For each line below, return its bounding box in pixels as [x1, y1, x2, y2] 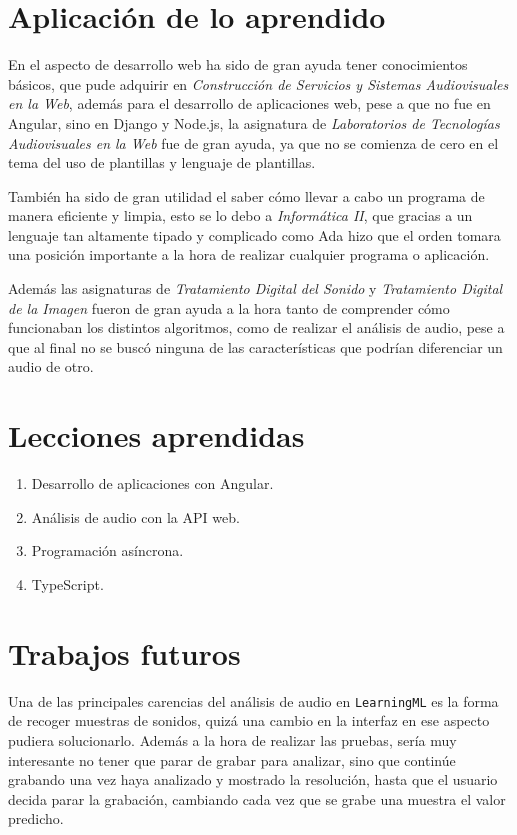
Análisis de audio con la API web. [31, 506, 240, 527]
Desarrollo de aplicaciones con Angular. [31, 473, 274, 494]
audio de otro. [8, 356, 94, 377]
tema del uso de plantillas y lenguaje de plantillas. [8, 152, 316, 173]
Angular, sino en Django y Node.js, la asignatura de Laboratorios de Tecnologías [8, 112, 500, 133]
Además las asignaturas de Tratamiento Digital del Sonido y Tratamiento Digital [8, 278, 503, 299]
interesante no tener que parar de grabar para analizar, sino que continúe [8, 749, 456, 770]
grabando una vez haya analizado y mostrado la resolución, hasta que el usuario [8, 769, 498, 790]
